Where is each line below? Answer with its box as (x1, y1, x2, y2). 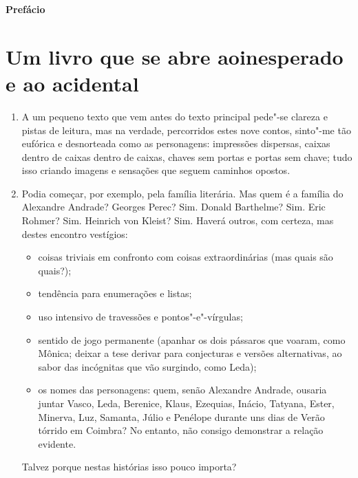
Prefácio (6, 2, 45, 16)
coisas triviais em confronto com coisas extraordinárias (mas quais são (38, 250, 333, 264)
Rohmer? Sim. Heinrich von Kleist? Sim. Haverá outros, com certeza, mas (21, 213, 334, 228)
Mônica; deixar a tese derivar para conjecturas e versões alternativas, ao (38, 346, 342, 360)
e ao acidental (6, 69, 139, 97)
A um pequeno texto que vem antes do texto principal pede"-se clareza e (21, 109, 328, 123)
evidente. (38, 436, 76, 450)
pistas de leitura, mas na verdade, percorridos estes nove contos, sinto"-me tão (21, 122, 351, 137)
